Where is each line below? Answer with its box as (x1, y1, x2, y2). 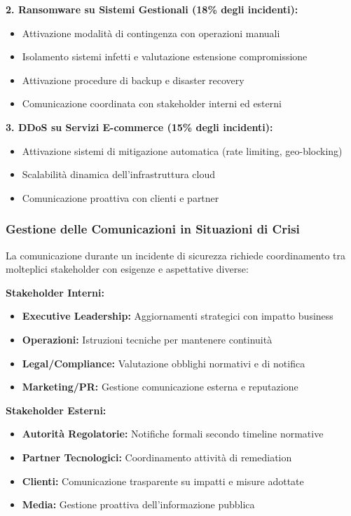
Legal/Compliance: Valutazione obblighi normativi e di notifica (22, 355, 305, 370)
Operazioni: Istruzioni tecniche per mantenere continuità (22, 332, 273, 346)
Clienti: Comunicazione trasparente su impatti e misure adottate (22, 473, 304, 488)
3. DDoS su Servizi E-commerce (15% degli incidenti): (6, 119, 273, 134)
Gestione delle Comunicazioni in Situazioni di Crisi (6, 220, 300, 238)
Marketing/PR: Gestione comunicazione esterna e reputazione (22, 379, 298, 394)
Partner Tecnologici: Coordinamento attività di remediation (22, 449, 292, 464)
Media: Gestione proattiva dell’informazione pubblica (22, 497, 255, 512)
